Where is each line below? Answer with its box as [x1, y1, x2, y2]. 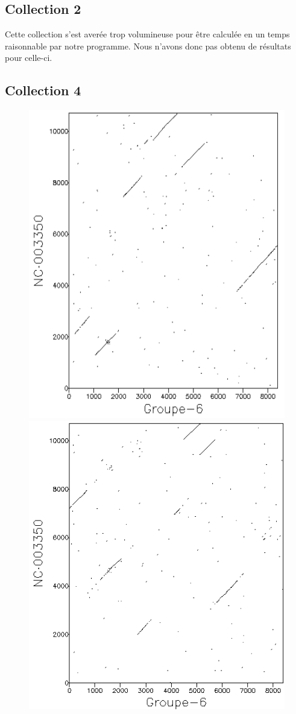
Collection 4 [5, 81, 81, 100]
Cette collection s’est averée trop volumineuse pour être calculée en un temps [5, 28, 290, 40]
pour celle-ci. [5, 51, 52, 64]
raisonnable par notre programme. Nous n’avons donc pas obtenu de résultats [5, 39, 291, 52]
